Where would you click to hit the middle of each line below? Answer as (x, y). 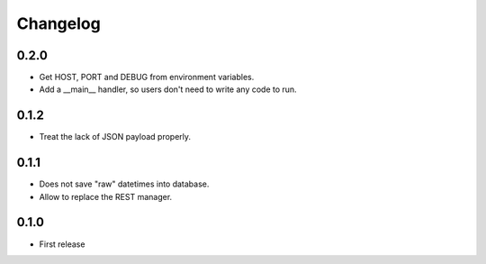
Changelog (58, 23)
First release (62, 244)
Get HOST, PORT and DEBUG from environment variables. (147, 77)
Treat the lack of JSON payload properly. (115, 137)
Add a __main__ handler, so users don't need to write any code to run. (168, 89)
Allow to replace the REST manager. (106, 196)
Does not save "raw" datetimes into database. (124, 184)
